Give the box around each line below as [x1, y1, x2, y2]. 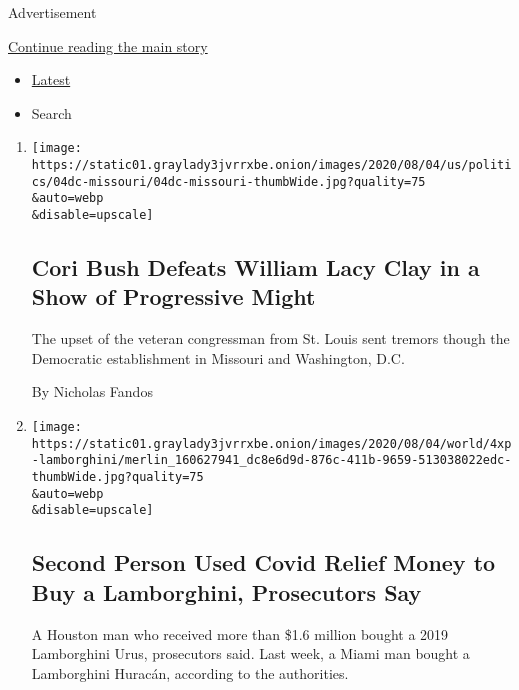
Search [31, 102, 72, 123]
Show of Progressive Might [31, 281, 316, 312]
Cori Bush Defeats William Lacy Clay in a [31, 252, 480, 283]
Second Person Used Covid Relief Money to [31, 547, 496, 578]
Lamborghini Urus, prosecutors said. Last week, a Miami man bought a [31, 643, 470, 664]
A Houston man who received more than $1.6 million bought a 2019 [31, 623, 449, 644]
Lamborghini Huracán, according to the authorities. [31, 662, 349, 683]
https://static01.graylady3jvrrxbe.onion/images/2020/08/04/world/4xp [31, 436, 512, 451]
